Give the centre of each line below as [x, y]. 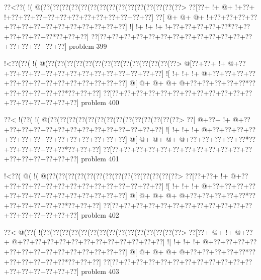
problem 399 [88, 46]
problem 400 [100, 102]
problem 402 [100, 215]
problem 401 [100, 159]
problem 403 [100, 271]
